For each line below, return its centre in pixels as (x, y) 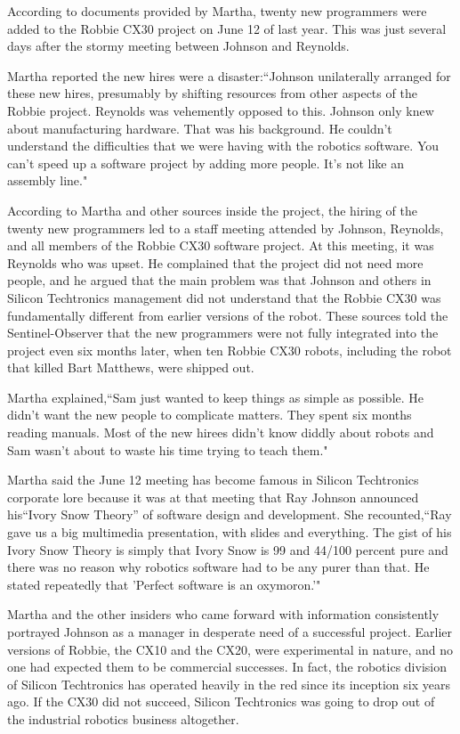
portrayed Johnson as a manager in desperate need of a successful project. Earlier (230, 632)
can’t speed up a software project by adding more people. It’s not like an (206, 163)
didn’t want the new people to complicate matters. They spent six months (210, 415)
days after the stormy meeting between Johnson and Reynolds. (178, 46)
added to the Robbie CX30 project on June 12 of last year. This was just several (227, 28)
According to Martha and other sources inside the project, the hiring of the (212, 210)
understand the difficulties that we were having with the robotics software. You (223, 146)
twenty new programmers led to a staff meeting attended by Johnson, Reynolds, (226, 228)
